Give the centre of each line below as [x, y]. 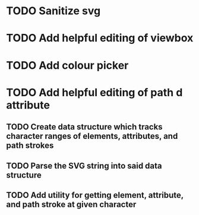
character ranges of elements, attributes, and [92, 136]
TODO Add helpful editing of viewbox [100, 38]
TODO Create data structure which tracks [84, 127]
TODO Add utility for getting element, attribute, [95, 195]
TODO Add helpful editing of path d [94, 92]
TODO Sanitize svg [53, 11]
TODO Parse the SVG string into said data [84, 165]
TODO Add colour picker [67, 65]
